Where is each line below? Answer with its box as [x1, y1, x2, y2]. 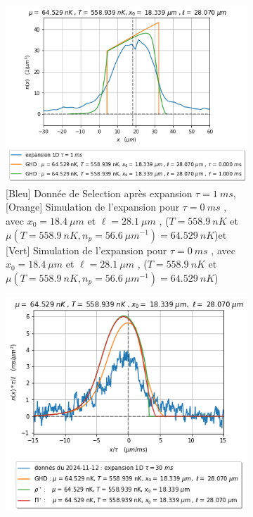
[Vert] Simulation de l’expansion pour [6, 242, 167, 257]
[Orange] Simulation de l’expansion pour [6, 199, 180, 214]
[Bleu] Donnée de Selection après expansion [6, 185, 193, 200]
